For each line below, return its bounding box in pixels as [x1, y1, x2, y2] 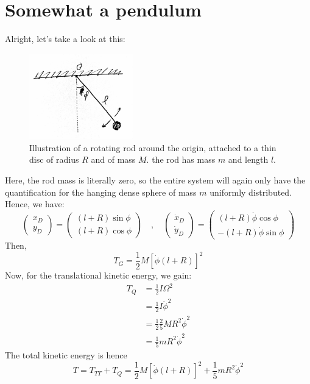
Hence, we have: [5, 197, 65, 210]
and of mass [91, 153, 136, 166]
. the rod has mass [146, 153, 216, 166]
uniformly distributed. [210, 185, 292, 198]
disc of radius [29, 153, 79, 166]
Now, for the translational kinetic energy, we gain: [5, 268, 192, 281]
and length [228, 153, 269, 166]
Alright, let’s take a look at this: [5, 32, 125, 45]
